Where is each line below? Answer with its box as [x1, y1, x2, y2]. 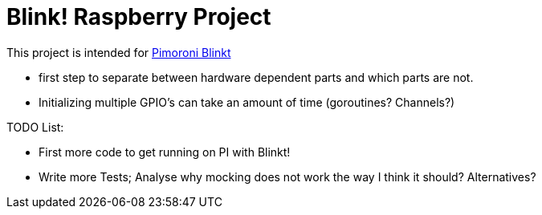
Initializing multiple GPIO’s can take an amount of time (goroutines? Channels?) [39, 95, 455, 109]
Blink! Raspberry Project [6, 3, 271, 30]
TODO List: [6, 120, 64, 134]
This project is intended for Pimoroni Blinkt [6, 45, 231, 59]
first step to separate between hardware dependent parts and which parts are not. [39, 70, 474, 84]
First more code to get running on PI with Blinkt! [39, 144, 291, 159]
